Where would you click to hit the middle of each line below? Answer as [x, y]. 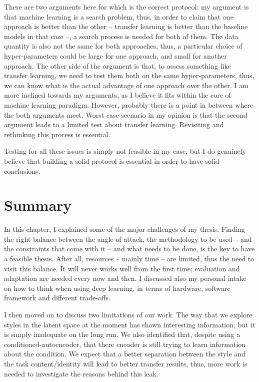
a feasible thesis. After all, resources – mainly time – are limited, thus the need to [129, 258]
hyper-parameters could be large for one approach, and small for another [115, 55]
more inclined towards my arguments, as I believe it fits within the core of [117, 95]
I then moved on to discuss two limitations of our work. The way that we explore [128, 314]
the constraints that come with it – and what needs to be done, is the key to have [129, 249]
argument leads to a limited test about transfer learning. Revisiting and [114, 124]
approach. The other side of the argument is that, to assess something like [117, 65]
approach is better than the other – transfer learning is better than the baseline [126, 26]
